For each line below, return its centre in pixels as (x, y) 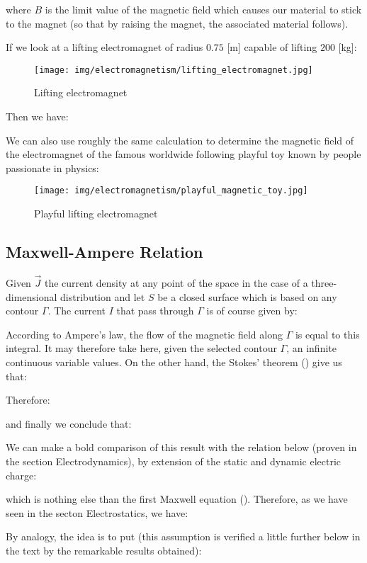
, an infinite (311, 348)
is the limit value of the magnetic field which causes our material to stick (203, 9)
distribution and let (103, 296)
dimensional (32, 296)
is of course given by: (252, 311)
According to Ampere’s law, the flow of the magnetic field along (144, 334)
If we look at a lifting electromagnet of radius (105, 47)
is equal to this (327, 334)
